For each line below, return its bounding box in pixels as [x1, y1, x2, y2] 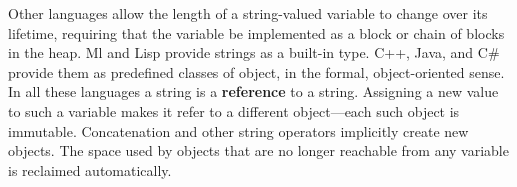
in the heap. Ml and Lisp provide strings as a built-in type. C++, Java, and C [8, 42, 488, 63]
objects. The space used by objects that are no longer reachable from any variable [8, 140, 509, 161]
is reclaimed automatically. [8, 159, 172, 180]
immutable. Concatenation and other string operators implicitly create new [8, 120, 469, 141]
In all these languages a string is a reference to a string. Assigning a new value [8, 81, 499, 102]
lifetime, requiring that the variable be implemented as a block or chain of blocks [8, 22, 505, 43]
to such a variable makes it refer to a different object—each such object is [8, 100, 460, 121]
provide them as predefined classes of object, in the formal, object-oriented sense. [8, 61, 505, 82]
